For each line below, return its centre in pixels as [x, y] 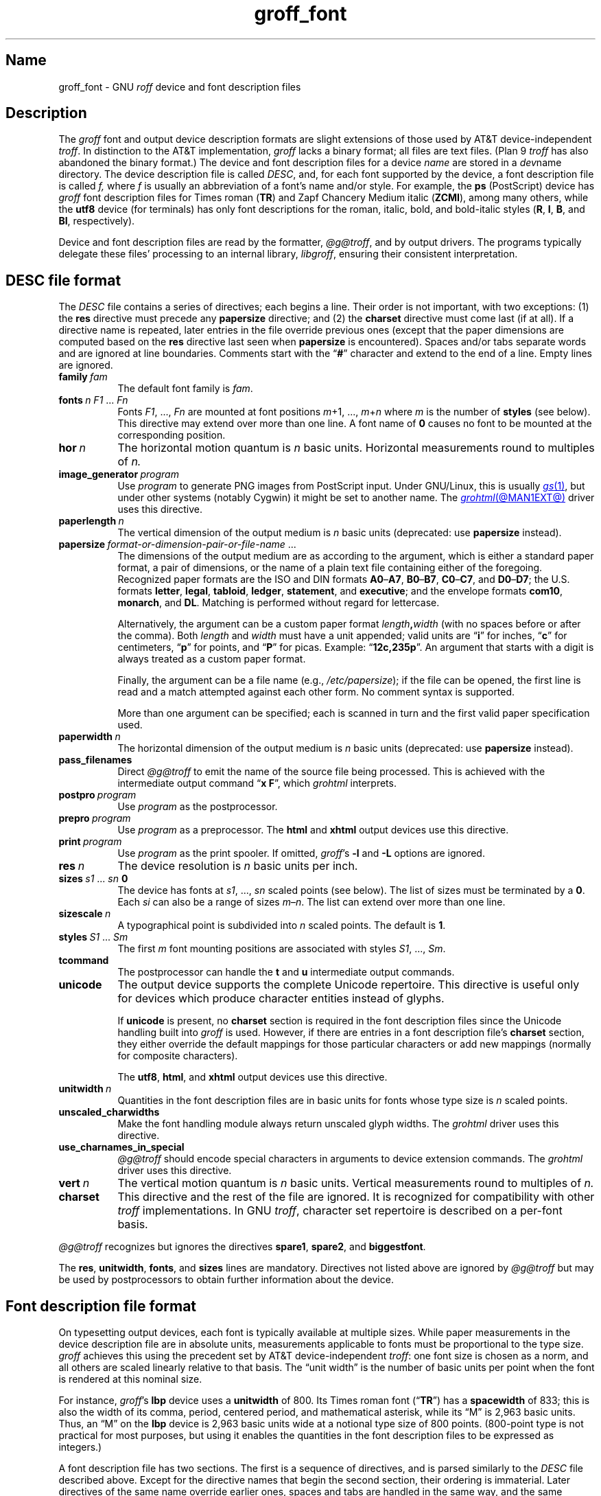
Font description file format [101, 1306]
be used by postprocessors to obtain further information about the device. [226, 1280]
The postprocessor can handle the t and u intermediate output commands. [286, 972]
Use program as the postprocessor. [198, 807]
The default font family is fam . [185, 389]
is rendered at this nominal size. [130, 1379]
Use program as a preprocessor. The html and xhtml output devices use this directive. [313, 830]
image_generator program [119, 474]
